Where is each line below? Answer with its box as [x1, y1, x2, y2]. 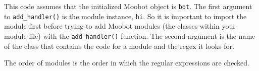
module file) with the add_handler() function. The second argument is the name [4, 30, 255, 41]
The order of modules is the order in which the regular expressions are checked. [4, 57, 249, 68]
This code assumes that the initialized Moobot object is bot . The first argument [4, 1, 252, 11]
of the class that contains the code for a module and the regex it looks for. [4, 40, 234, 51]
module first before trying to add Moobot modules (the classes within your [4, 21, 236, 31]
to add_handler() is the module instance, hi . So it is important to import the [4, 11, 247, 21]
